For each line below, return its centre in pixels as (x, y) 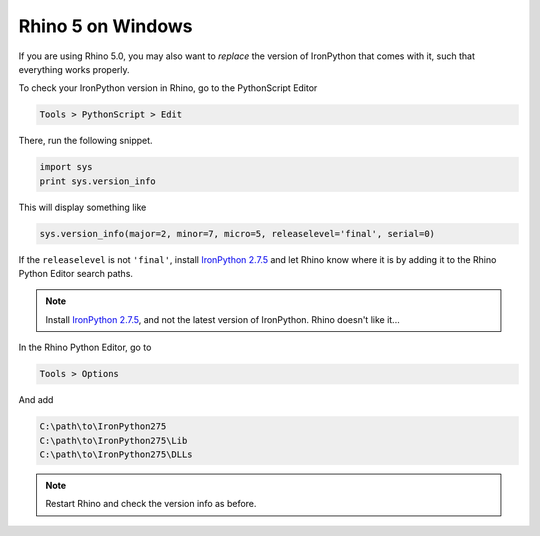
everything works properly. (74, 69)
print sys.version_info (98, 181)
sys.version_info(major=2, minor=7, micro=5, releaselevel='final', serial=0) (237, 233)
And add (36, 400)
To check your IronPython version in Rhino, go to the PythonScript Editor (168, 88)
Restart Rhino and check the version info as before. (151, 504)
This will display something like (82, 207)
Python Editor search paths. (76, 274)
